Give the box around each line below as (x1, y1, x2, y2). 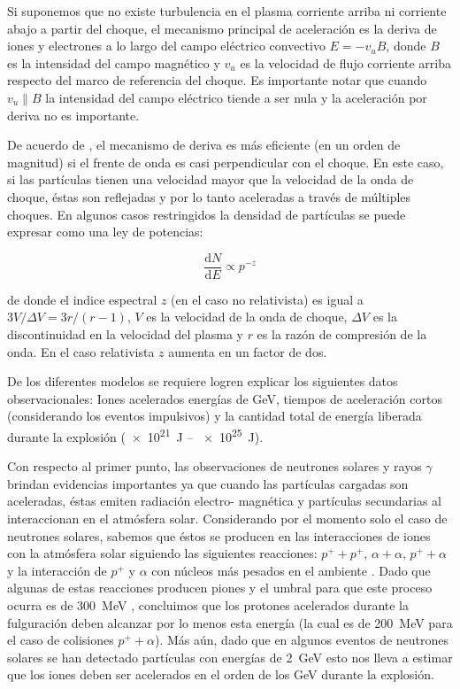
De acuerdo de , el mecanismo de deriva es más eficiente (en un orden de (7, 135, 401, 154)
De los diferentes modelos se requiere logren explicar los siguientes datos (7, 372, 398, 391)
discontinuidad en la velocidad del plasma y (7, 324, 243, 343)
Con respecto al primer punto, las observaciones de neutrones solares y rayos (7, 457, 422, 476)
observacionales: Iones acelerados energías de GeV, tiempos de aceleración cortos (7, 389, 442, 407)
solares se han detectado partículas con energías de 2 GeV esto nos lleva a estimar (7, 647, 453, 666)
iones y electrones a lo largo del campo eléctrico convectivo (7, 36, 326, 55)
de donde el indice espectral (7, 290, 157, 308)
